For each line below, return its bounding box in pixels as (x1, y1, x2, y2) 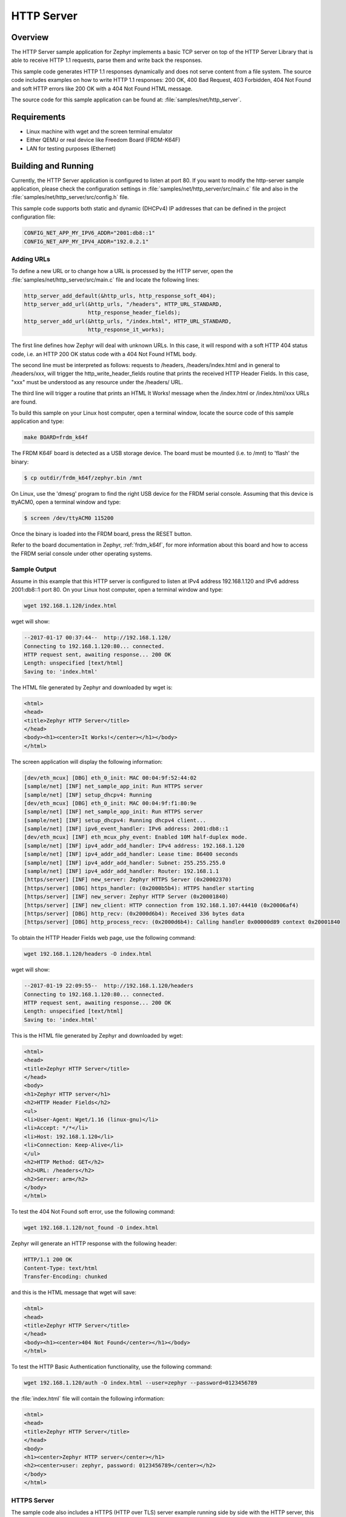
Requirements (11, 112, 66, 122)
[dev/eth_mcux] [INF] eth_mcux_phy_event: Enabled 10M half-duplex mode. (24, 834, 248, 840)
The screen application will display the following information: (11, 758, 163, 765)
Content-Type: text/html (24, 1265, 98, 1271)
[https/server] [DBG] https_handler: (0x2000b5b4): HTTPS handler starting (24, 885, 255, 891)
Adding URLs (11, 255, 51, 263)
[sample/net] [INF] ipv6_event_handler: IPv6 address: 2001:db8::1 (24, 825, 229, 833)
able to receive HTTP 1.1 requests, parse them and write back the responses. (11, 56, 202, 64)
